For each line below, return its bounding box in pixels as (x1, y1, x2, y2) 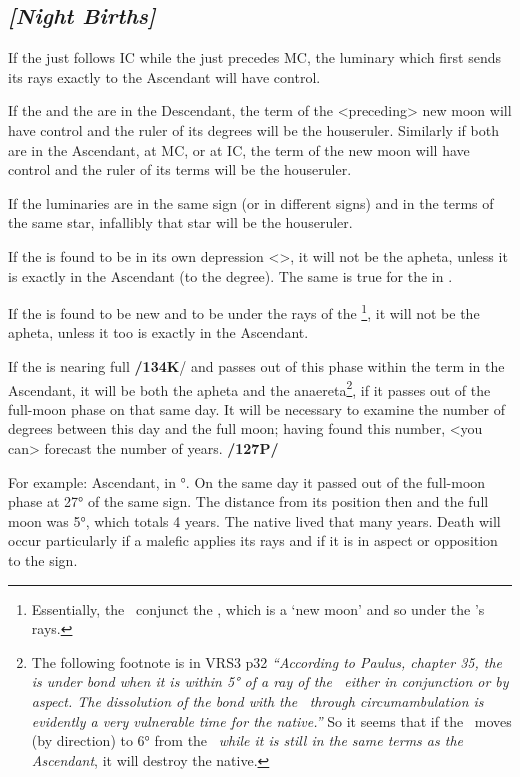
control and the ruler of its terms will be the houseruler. (8, 159, 352, 180)
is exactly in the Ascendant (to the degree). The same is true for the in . (8, 265, 453, 286)
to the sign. (8, 549, 78, 570)
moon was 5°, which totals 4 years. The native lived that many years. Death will (8, 510, 501, 531)
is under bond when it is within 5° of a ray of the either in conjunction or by (31, 671, 509, 692)
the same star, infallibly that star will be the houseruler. (8, 212, 353, 233)
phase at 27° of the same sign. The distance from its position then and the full (8, 491, 489, 512)
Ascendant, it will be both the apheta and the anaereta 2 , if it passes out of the (8, 376, 491, 400)
